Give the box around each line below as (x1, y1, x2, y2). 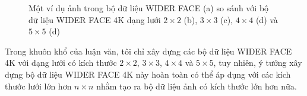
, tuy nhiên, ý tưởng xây (213, 56, 302, 69)
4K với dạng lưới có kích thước (5, 56, 117, 69)
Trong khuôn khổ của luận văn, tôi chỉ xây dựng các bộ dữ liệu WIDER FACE (5, 44, 292, 57)
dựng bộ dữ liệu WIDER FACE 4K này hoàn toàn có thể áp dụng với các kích (5, 68, 291, 80)
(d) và (255, 13, 278, 25)
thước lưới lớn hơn (5, 79, 72, 92)
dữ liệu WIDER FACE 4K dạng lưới (29, 13, 161, 25)
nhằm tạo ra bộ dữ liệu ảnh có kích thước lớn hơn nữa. (96, 79, 297, 92)
